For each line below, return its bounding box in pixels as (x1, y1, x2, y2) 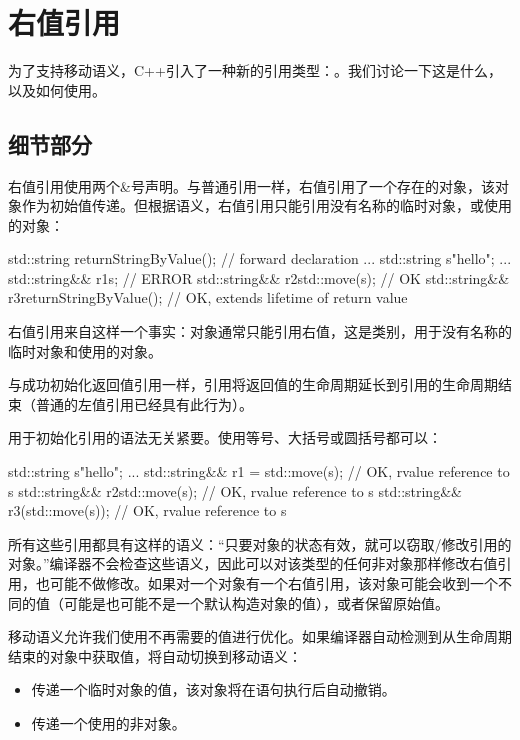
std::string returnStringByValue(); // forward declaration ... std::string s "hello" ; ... (8, 248, 512, 269)
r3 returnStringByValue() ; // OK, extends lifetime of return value (8, 287, 408, 308)
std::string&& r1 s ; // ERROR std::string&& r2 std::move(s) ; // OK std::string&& (8, 267, 510, 288)
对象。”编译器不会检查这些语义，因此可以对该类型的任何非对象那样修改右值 (8, 553, 498, 574)
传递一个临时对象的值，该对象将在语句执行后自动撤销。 (31, 679, 396, 700)
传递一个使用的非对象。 (31, 712, 186, 733)
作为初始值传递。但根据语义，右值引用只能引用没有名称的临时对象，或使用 (21, 195, 512, 216)
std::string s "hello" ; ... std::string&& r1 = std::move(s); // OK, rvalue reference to (8, 461, 510, 482)
